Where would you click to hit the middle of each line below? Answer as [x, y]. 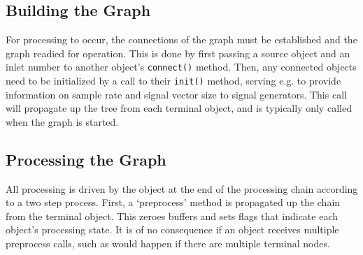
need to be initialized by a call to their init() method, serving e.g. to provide [173, 81]
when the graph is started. [62, 121]
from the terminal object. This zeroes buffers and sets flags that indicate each [172, 216]
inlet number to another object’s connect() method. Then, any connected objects [181, 67]
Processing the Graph [86, 159]
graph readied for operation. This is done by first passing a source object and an [178, 53]
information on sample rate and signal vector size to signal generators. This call [176, 94]
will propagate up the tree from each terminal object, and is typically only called [179, 108]
